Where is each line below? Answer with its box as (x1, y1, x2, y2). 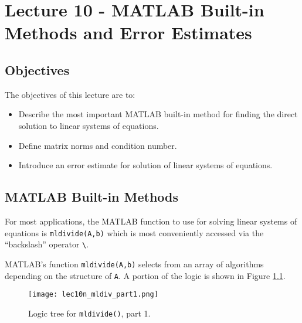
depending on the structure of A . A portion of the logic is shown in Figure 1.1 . (5, 269, 286, 281)
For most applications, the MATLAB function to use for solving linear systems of (5, 215, 297, 227)
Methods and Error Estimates (5, 21, 252, 45)
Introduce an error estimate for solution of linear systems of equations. (18, 159, 273, 171)
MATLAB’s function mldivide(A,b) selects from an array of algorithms (5, 257, 264, 270)
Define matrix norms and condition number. (18, 139, 177, 151)
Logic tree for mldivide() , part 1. (28, 307, 151, 319)
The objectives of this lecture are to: (5, 88, 135, 100)
